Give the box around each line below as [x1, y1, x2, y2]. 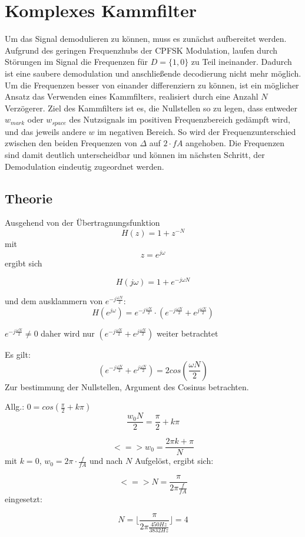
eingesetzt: [5, 493, 42, 505]
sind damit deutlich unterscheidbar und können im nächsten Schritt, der [5, 148, 265, 160]
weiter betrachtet [157, 327, 218, 339]
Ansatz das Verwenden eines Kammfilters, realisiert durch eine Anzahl [5, 90, 258, 103]
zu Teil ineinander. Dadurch [191, 55, 292, 68]
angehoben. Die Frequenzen [185, 137, 285, 149]
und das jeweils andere [5, 125, 86, 137]
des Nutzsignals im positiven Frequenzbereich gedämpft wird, [69, 113, 290, 126]
